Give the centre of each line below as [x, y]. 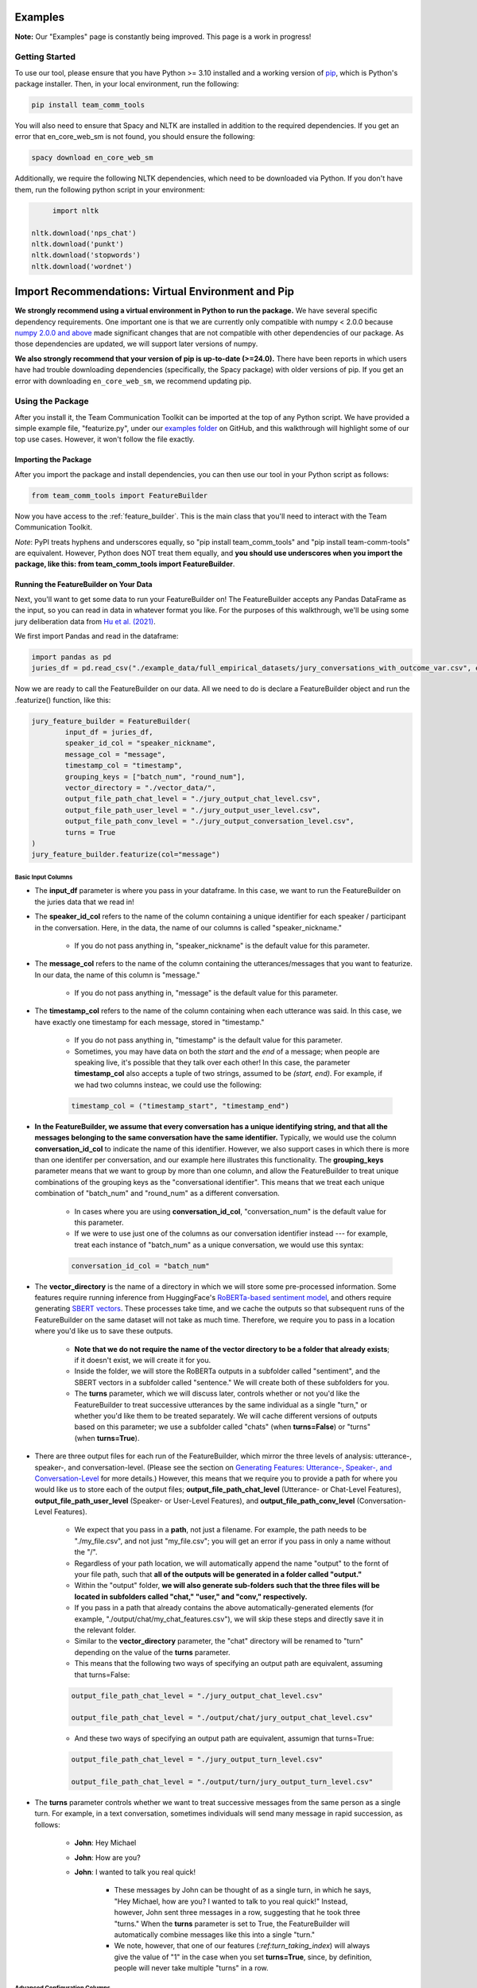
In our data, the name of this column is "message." [117, 975]
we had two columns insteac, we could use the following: [168, 1085]
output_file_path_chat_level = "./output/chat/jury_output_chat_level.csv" [222, 1718]
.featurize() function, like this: [63, 700]
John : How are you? [107, 1858]
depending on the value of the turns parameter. [152, 1652]
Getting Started [45, 57]
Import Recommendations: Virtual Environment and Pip [154, 291]
